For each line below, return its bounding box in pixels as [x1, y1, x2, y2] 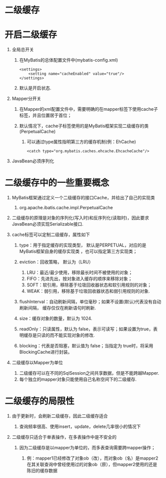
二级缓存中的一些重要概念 [4, 177, 110, 189]
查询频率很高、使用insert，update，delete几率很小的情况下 [19, 423, 141, 429]
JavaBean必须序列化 [11, 158, 54, 164]
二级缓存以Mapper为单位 [11, 360, 63, 366]
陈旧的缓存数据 [26, 468, 58, 474]
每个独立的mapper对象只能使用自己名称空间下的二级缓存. [19, 376, 137, 383]
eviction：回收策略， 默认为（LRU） [19, 259, 93, 265]
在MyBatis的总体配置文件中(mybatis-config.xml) [19, 57, 118, 63]
